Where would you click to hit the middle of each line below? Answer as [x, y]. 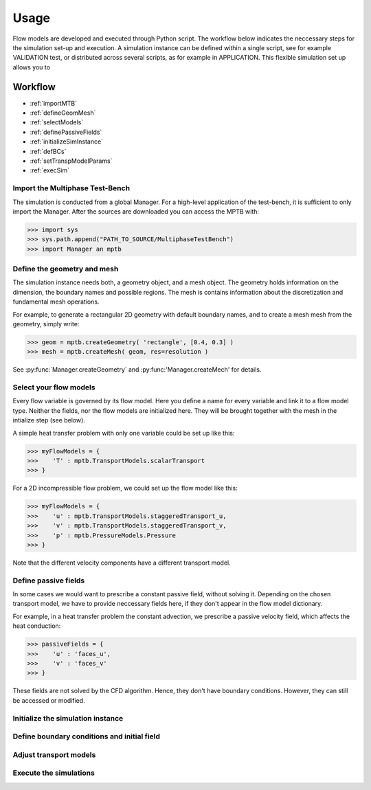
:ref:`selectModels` [57, 122]
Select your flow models [54, 387]
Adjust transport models [54, 754]
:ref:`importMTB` [54, 103]
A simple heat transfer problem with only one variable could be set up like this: [124, 433]
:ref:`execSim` [50, 170]
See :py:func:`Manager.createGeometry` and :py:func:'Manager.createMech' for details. [137, 370]
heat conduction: [37, 626]
